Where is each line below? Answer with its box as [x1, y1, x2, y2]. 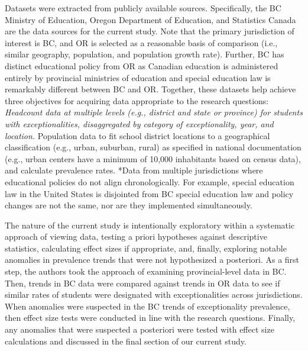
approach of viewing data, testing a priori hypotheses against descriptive [5, 230, 267, 243]
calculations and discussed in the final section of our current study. [5, 334, 247, 347]
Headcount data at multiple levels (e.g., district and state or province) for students [5, 106, 303, 118]
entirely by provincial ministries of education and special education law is [5, 71, 271, 83]
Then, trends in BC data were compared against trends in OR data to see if [5, 276, 280, 289]
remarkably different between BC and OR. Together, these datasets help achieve [5, 83, 296, 95]
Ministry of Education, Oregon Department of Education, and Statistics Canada [5, 13, 296, 25]
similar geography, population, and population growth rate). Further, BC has [5, 48, 284, 60]
